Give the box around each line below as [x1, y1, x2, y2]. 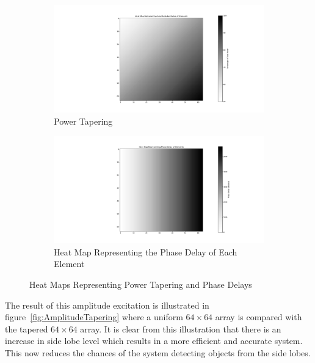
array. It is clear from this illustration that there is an [80, 322, 281, 335]
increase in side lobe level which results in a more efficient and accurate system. [5, 334, 303, 347]
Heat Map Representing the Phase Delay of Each [54, 245, 237, 258]
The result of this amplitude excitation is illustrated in [5, 298, 209, 311]
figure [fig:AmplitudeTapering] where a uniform [5, 310, 183, 323]
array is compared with [215, 310, 302, 323]
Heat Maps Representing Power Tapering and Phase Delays [29, 278, 252, 291]
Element [54, 257, 85, 270]
